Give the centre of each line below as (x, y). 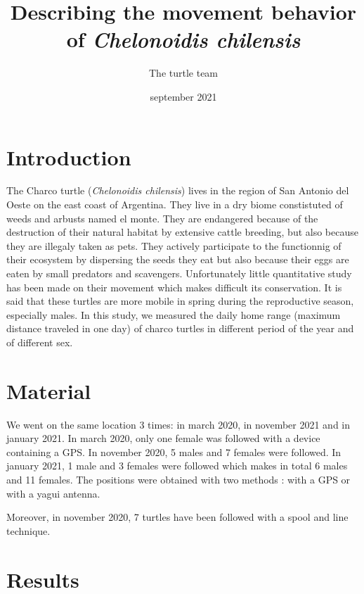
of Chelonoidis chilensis (183, 39)
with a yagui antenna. (53, 493)
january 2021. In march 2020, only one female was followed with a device (163, 438)
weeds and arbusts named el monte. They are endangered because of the (162, 218)
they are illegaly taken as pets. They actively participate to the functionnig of (174, 245)
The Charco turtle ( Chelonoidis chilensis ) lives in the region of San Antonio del (178, 190)
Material (49, 390)
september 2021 (183, 96)
